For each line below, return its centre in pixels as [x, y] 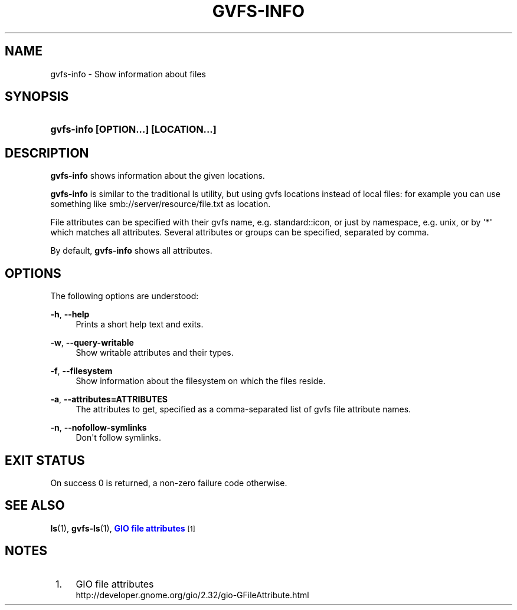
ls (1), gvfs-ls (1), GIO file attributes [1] [123, 528]
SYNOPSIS [37, 97]
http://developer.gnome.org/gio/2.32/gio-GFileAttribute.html [192, 595]
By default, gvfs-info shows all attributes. [131, 251]
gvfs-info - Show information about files [128, 74]
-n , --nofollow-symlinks [99, 428]
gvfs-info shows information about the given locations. [158, 176]
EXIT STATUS [45, 460]
